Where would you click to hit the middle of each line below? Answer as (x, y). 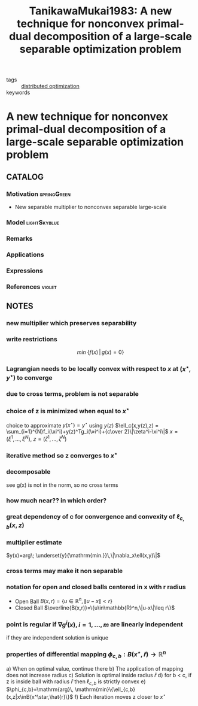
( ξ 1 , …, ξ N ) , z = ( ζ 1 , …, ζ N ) (36, 438)
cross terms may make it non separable (65, 571)
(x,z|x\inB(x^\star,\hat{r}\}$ (40, 696)
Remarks (19, 238)
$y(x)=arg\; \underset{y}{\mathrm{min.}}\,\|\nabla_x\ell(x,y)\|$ (83, 556)
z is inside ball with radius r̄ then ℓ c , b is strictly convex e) (76, 682)
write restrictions (32, 339)
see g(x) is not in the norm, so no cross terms (62, 485)
